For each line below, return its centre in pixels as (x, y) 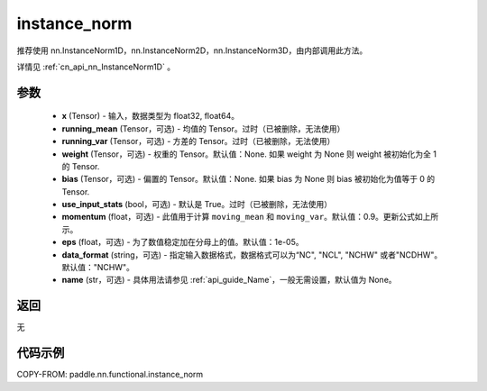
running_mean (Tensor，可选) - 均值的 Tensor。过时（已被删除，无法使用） (203, 128)
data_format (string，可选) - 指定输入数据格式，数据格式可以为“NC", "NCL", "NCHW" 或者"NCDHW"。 (252, 255)
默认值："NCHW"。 (98, 268)
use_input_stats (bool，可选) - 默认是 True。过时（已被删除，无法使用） (197, 205)
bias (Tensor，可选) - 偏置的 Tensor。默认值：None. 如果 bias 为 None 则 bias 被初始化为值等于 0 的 (248, 179)
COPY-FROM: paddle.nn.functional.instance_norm (110, 375)
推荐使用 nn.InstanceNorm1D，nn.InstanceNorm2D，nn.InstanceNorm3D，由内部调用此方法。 (192, 50)
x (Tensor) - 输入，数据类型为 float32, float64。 (150, 116)
